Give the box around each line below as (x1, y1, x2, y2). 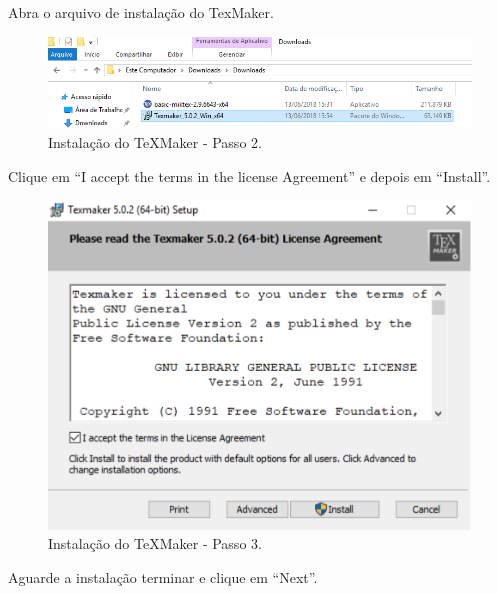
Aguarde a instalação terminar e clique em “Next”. (8, 567, 318, 588)
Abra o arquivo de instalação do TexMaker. (8, 2, 274, 22)
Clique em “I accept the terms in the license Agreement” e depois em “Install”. (8, 165, 491, 186)
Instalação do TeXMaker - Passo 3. (48, 533, 262, 554)
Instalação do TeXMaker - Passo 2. (48, 132, 262, 153)
